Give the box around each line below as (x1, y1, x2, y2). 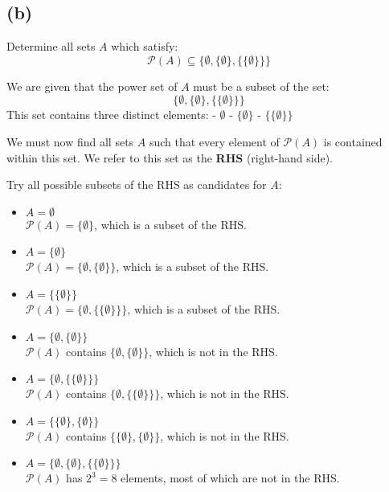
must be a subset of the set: (193, 77, 330, 94)
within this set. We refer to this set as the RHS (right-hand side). (6, 149, 333, 166)
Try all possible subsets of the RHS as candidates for (6, 176, 267, 193)
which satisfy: (111, 38, 178, 55)
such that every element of (149, 133, 280, 150)
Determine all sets (6, 38, 96, 55)
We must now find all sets (6, 133, 134, 150)
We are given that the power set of (6, 77, 178, 94)
